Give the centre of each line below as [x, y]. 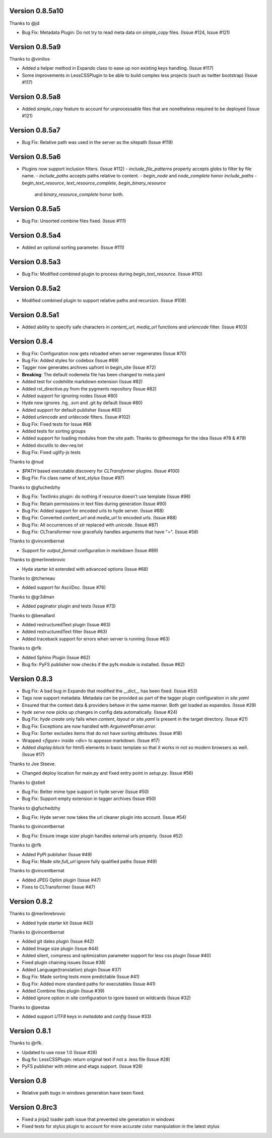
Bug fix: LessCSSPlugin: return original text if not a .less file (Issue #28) [96, 1059]
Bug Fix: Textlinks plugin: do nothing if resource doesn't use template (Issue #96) [106, 497]
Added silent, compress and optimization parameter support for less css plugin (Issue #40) [116, 956]
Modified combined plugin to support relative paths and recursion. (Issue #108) [104, 300]
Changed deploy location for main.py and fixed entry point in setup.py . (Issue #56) [108, 773]
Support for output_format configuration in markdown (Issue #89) [90, 550]
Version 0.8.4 [31, 341]
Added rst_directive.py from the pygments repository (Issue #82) [89, 388]
